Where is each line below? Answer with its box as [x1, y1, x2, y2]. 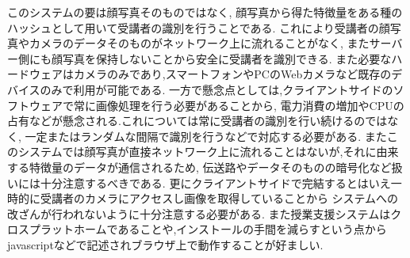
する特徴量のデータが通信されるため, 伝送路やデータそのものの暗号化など [7, 158, 392, 175]
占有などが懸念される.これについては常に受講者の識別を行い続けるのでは [7, 112, 388, 129]
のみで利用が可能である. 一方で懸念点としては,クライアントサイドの [40, 81, 393, 97]
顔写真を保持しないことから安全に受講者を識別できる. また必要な [51, 50, 392, 66]
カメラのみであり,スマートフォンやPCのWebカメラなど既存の [73, 66, 392, 82]
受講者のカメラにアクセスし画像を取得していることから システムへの [40, 190, 399, 207]
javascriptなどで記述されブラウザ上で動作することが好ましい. [7, 236, 324, 252]
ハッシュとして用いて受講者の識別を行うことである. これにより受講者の [7, 19, 379, 36]
